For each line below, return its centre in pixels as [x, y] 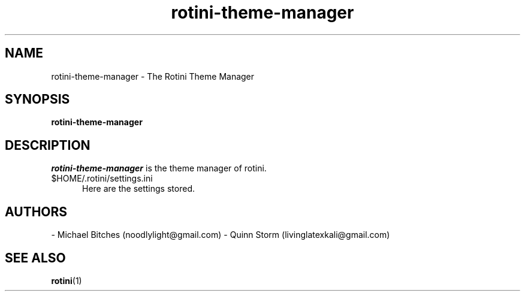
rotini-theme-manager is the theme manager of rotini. [159, 168]
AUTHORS [36, 212]
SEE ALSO [35, 258]
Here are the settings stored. [138, 189]
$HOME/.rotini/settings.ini [102, 179]
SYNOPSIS [37, 99]
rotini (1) [67, 280]
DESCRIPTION [48, 145]
